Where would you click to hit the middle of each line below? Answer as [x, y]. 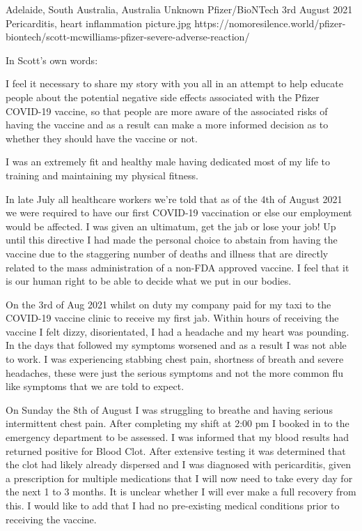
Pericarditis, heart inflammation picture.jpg [99, 23]
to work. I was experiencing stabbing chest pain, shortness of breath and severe [175, 359]
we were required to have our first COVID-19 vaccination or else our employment [179, 212]
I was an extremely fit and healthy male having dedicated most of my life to [168, 162]
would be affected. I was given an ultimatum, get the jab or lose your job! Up [171, 226]
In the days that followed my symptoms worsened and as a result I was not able [176, 345]
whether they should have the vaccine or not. [102, 138]
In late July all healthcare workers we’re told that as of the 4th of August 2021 [174, 199]
